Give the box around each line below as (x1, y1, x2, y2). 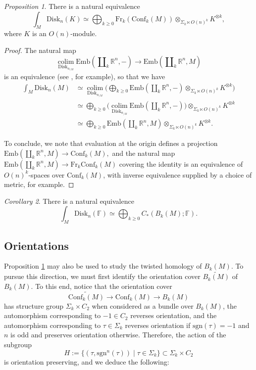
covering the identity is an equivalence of (119, 158, 243, 169)
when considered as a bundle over (92, 300, 194, 311)
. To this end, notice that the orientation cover (31, 280, 172, 291)
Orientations (4, 237, 69, 253)
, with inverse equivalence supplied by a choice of (103, 169, 252, 180)
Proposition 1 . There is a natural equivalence (4, 1, 140, 11)
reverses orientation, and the (130, 310, 217, 321)
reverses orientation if (125, 320, 191, 330)
